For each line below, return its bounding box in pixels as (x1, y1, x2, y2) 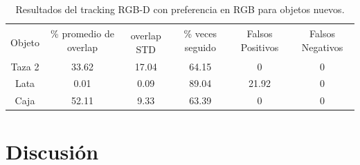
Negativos (301, 40, 343, 55)
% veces (183, 26, 217, 41)
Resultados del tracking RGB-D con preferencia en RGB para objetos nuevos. (15, 2, 345, 16)
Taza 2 (10, 59, 39, 73)
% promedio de (51, 26, 114, 41)
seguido (184, 40, 216, 55)
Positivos (240, 40, 279, 55)
